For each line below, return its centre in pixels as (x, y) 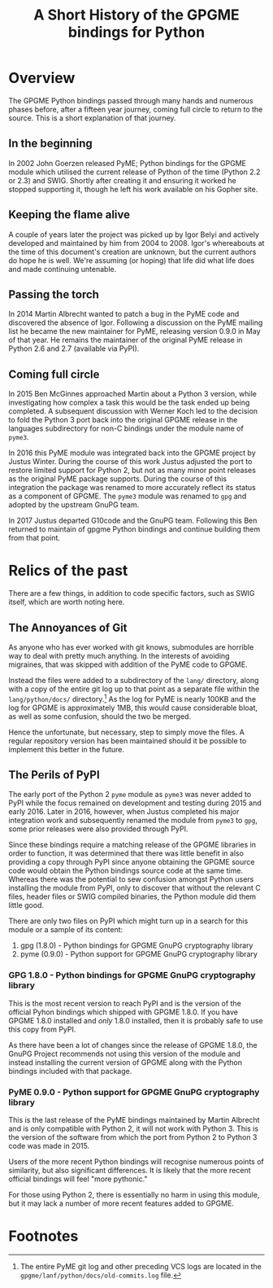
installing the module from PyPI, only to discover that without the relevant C (135, 888)
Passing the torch (54, 294)
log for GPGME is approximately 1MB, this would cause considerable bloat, (133, 708)
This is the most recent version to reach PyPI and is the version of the (125, 1003)
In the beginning (51, 144)
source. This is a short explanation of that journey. (92, 118)
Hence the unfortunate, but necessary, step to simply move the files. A (127, 732)
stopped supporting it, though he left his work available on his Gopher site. (133, 189)
